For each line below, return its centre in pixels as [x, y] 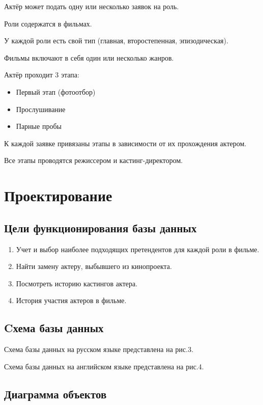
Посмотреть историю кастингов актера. [77, 283]
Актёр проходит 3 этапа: [42, 75]
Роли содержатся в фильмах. [48, 23]
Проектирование [58, 195]
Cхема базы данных [54, 328]
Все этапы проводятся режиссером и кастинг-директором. [94, 160]
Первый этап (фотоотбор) [56, 91]
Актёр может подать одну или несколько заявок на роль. [92, 6]
